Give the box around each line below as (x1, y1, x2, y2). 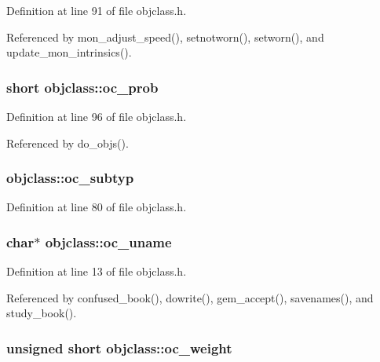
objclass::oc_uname (45, 232, 172, 251)
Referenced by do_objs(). (6, 134, 129, 151)
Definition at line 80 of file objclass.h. (6, 199, 187, 215)
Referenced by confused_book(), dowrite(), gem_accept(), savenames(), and (6, 289, 374, 305)
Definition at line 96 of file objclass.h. (6, 108, 187, 124)
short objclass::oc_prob (6, 77, 159, 97)
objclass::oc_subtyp (6, 168, 134, 188)
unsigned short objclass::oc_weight (6, 338, 232, 357)
